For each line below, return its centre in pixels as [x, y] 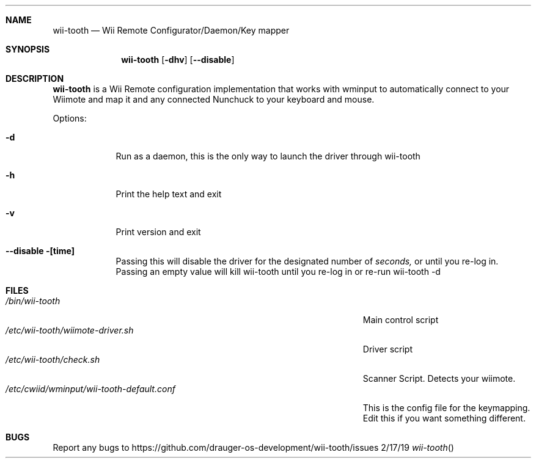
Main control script [401, 320]
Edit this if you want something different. [444, 418]
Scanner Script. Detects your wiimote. [439, 378]
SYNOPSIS [28, 49]
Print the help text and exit [169, 194]
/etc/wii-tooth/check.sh [53, 359]
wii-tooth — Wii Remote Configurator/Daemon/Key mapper [171, 30]
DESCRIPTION [35, 78]
